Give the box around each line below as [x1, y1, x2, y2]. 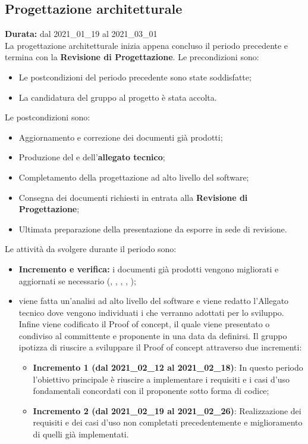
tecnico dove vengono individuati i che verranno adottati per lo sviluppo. [18, 306, 284, 318]
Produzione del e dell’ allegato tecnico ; [18, 151, 165, 163]
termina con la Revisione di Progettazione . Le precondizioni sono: [5, 51, 259, 63]
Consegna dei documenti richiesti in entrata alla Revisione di [18, 191, 248, 203]
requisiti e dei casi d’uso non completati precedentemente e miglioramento [33, 416, 303, 429]
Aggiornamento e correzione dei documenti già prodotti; [18, 131, 223, 143]
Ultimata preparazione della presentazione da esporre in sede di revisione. [18, 222, 287, 235]
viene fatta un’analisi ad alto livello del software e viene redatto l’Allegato [18, 294, 289, 307]
